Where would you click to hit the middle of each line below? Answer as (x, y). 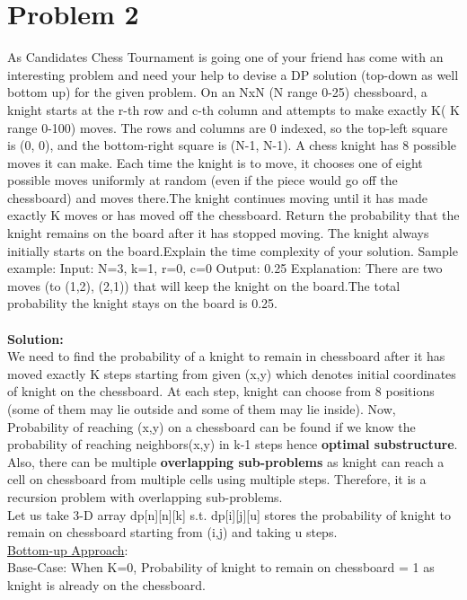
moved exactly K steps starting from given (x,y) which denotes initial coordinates (232, 373)
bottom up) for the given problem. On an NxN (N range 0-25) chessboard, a (217, 92)
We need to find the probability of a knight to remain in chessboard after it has (226, 356)
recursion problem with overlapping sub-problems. (145, 496)
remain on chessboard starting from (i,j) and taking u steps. (172, 532)
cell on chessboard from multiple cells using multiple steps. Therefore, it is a (217, 479)
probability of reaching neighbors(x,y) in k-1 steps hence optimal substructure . (233, 444)
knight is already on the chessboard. (106, 584)
